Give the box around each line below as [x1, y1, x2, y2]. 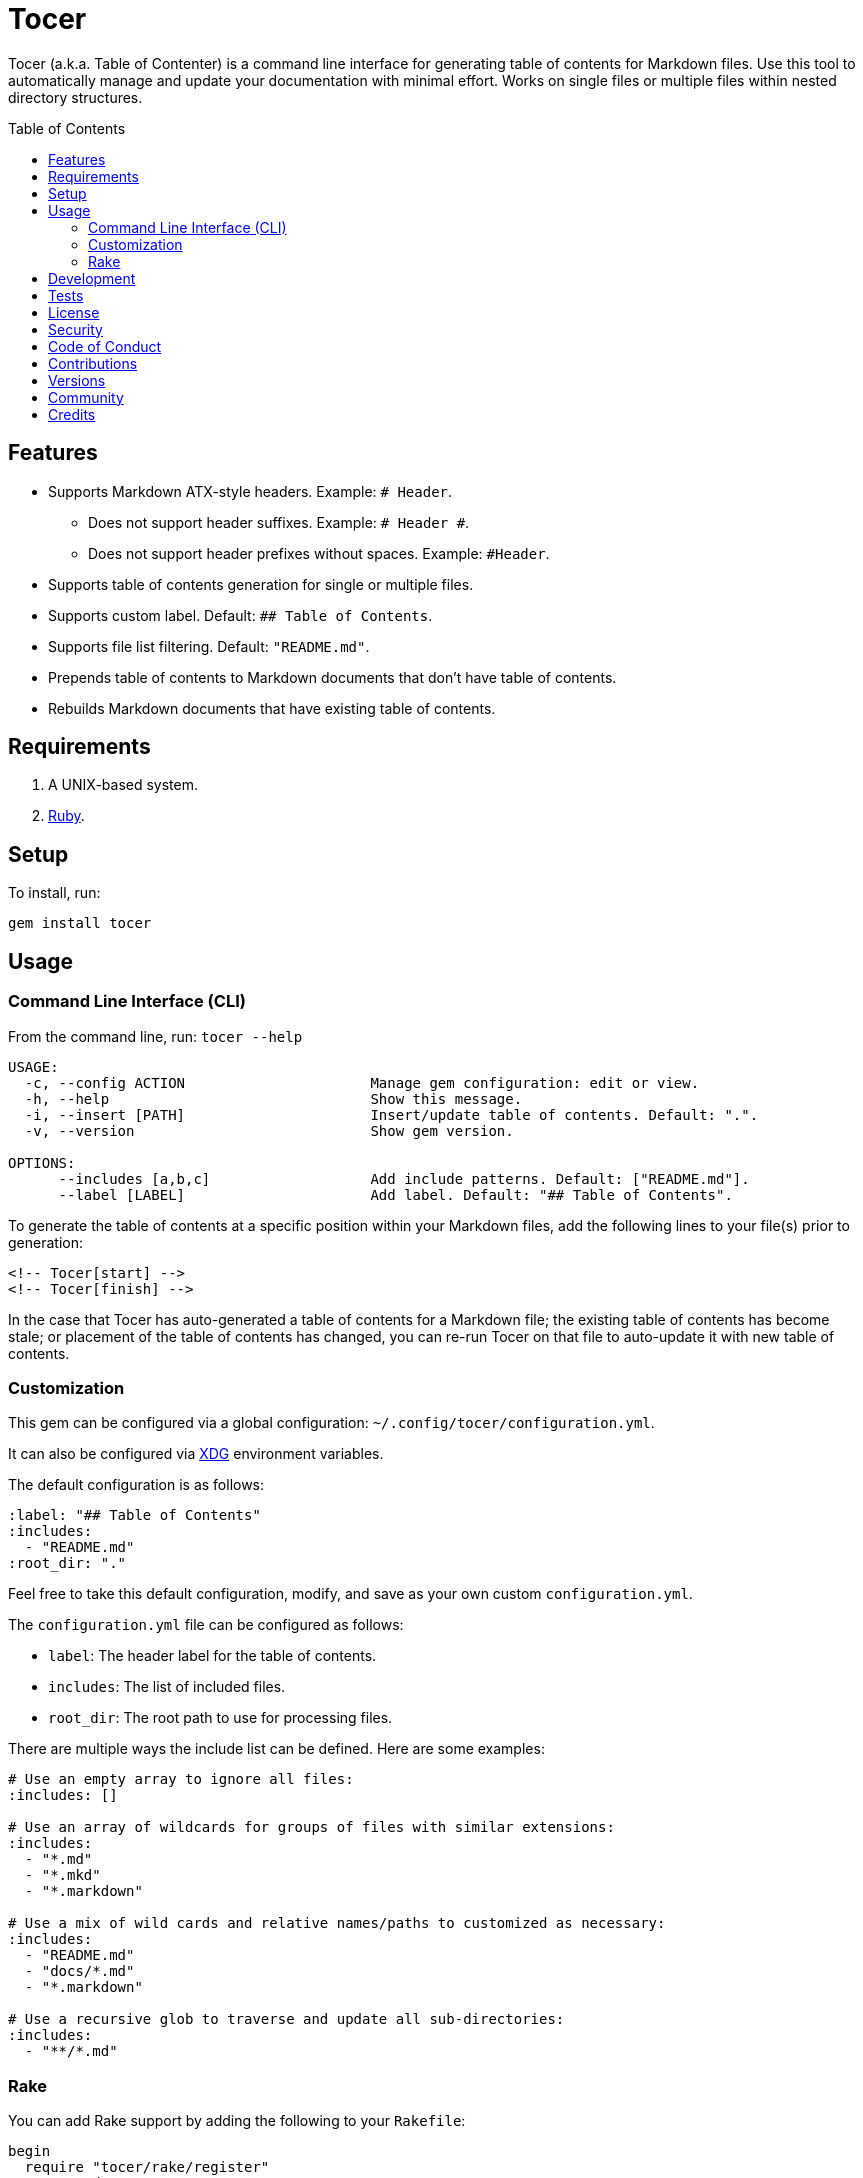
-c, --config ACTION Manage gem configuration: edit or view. [24, 1074, 700, 1091]
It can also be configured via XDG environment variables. [8, 1445, 384, 1463]
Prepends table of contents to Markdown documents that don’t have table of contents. [48, 668, 617, 686]
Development [48, 269, 136, 287]
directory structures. [8, 88, 143, 106]
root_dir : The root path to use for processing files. [48, 1709, 393, 1727]
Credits [48, 405, 96, 423]
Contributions [48, 354, 138, 372]
